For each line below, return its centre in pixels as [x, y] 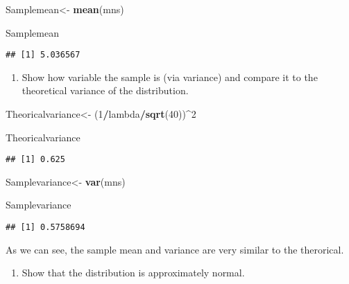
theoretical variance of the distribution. [105, 90]
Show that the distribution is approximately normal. [133, 273]
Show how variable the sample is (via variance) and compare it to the [170, 77]
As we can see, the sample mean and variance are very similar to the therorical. [175, 249]
